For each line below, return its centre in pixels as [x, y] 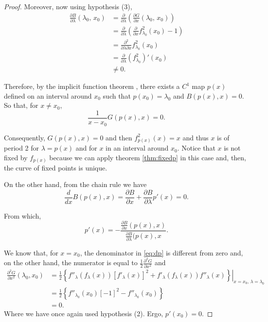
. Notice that [196, 148]
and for [86, 148]
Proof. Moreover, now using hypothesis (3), [68, 6]
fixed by [16, 157]
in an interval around [137, 148]
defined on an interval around [48, 95]
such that [117, 95]
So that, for [21, 105]
